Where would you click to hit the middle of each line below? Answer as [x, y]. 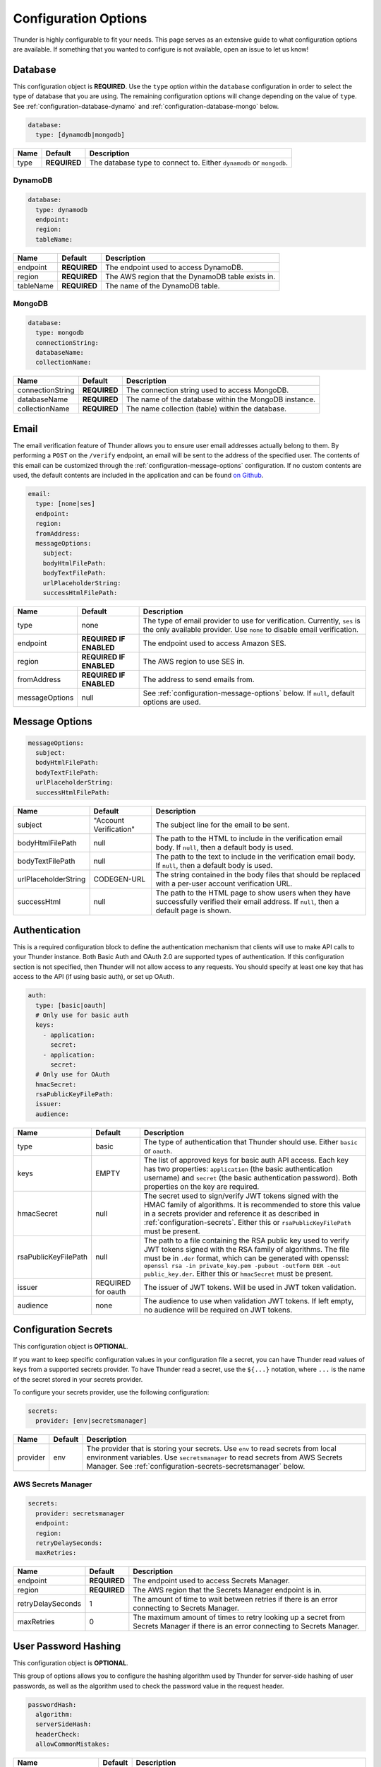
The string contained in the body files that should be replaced [258, 874]
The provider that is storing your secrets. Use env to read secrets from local [211, 1449]
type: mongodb [60, 333]
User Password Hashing [67, 1646]
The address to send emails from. [199, 679]
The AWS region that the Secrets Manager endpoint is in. [228, 1590]
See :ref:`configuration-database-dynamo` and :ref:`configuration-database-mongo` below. [146, 106]
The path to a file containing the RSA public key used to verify [246, 1240]
